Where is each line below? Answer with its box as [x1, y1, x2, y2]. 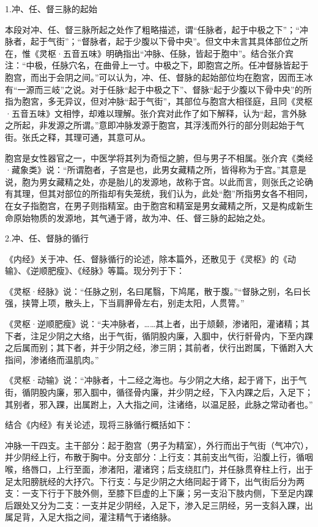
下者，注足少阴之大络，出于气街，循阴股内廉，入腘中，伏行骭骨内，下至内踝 [5, 329, 313, 342]
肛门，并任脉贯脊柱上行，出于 [193, 463, 313, 475]
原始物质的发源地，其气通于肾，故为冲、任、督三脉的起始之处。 [13, 211, 270, 224]
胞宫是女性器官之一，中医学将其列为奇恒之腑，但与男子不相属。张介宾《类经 [5, 151, 313, 164]
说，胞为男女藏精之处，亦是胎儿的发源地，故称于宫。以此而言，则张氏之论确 [5, 175, 313, 188]
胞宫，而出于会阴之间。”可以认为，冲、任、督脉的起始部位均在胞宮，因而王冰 [5, 70, 313, 83]
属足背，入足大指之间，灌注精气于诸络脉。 [5, 510, 176, 523]
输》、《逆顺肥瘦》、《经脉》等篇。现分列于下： [5, 264, 185, 277]
